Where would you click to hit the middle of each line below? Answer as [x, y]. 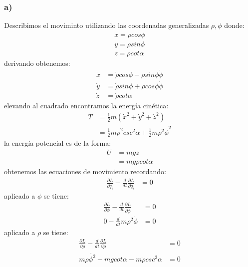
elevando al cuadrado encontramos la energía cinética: [86, 106]
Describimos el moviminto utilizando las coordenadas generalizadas [107, 25]
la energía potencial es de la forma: [58, 143]
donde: [234, 25]
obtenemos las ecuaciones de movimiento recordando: [85, 171]
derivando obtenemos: [37, 63]
